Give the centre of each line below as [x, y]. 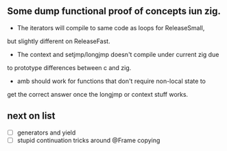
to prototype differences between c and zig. [69, 67]
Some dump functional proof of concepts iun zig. [114, 11]
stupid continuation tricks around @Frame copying [88, 140]
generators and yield [46, 132]
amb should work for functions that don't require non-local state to [111, 81]
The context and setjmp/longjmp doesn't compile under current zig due [118, 54]
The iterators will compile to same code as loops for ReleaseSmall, [111, 27]
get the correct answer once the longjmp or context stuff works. [98, 94]
